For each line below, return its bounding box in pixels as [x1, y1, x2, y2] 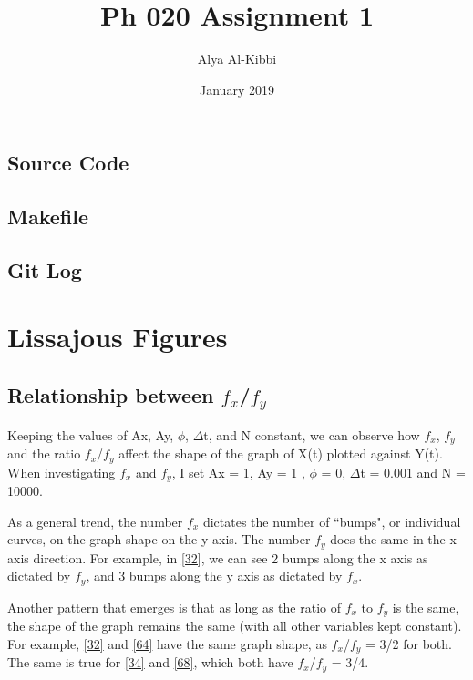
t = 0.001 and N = [360, 462, 466, 481]
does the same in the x [330, 530, 457, 549]
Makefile [7, 202, 88, 231]
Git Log [7, 255, 82, 283]
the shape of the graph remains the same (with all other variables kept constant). [7, 616, 462, 635]
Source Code [7, 149, 129, 177]
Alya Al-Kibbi [197, 49, 277, 68]
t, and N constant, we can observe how [203, 425, 420, 444]
